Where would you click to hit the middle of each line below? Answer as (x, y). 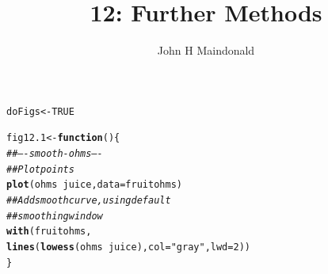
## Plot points (40, 169)
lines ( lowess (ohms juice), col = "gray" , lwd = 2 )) (128, 247)
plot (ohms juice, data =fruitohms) (94, 185)
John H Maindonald (206, 50)
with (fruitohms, (49, 232)
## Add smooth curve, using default (89, 200)
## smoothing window (55, 216)
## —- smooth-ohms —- (55, 154)
